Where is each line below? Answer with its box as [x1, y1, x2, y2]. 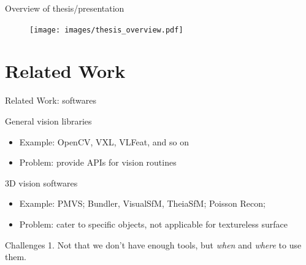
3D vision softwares [5, 176, 78, 189]
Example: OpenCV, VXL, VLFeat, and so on [19, 135, 189, 148]
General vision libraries [5, 114, 92, 127]
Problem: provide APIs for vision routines [19, 156, 177, 169]
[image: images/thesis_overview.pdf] [29, 25, 183, 34]
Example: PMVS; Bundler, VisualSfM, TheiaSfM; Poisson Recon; [19, 197, 266, 210]
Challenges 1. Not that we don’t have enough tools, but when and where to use [5, 238, 302, 251]
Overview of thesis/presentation [5, 2, 124, 14]
